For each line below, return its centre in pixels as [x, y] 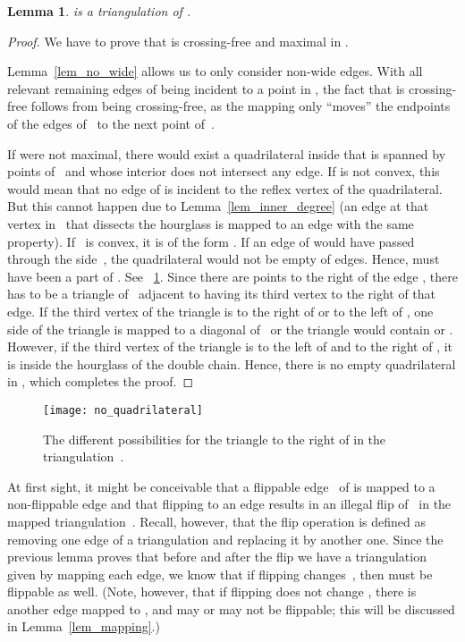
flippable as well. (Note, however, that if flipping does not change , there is [212, 591]
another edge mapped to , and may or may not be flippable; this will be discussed [231, 608]
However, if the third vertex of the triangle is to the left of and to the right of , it [230, 346]
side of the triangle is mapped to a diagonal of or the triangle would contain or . [230, 329]
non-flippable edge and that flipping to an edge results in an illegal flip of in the [229, 504]
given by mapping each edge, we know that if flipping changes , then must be [220, 574]
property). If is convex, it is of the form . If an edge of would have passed [211, 241]
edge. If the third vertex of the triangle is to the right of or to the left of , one [220, 311]
